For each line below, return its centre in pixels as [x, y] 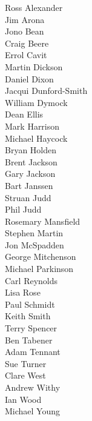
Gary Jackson [30, 174]
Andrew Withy [33, 387]
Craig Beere [27, 43]
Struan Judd [28, 197]
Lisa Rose [23, 292]
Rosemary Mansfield [43, 221]
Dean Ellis [24, 114]
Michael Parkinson [39, 269]
